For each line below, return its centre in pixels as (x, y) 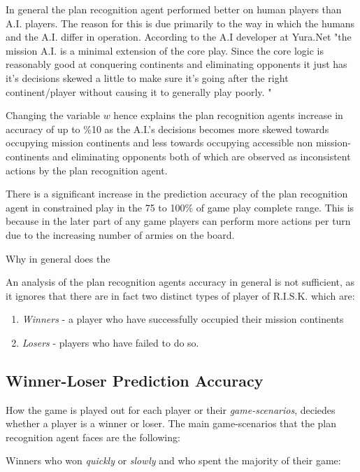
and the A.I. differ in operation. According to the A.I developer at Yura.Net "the (179, 37)
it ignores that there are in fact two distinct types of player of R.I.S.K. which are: (180, 295)
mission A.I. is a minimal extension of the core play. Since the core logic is (165, 50)
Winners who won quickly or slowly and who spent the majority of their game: (173, 460)
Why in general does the (58, 258)
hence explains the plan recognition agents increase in (228, 115)
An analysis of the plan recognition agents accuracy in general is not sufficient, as (180, 282)
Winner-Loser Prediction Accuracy (135, 380)
